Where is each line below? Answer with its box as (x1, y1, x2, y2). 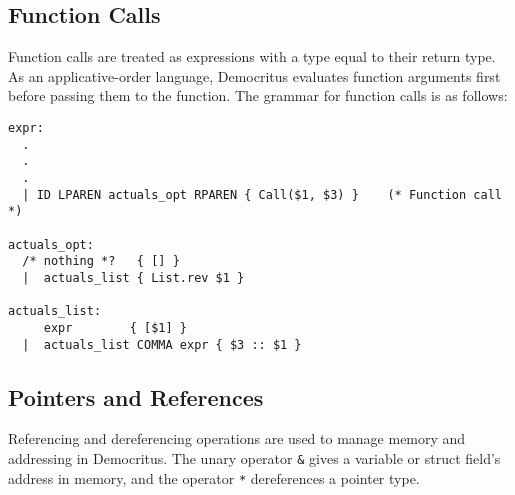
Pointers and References (8, 381, 264, 412)
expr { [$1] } (43, 320, 187, 335)
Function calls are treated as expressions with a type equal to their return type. (8, 46, 496, 67)
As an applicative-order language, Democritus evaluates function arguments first (8, 65, 501, 86)
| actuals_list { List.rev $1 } (22, 270, 245, 285)
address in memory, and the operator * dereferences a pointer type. (8, 467, 420, 488)
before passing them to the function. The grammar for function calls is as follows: (8, 85, 508, 106)
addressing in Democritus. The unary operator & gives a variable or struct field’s (8, 447, 501, 468)
